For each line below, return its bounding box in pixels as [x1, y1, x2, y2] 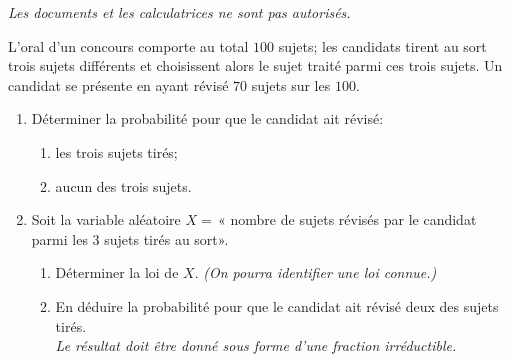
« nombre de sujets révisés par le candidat [218, 209, 477, 230]
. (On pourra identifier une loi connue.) [194, 262, 437, 283]
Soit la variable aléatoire [31, 209, 181, 230]
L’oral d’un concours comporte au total [8, 35, 249, 56]
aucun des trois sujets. [55, 175, 192, 196]
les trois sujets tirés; [55, 141, 178, 162]
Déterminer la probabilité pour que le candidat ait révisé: [31, 108, 384, 129]
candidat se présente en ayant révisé [8, 74, 229, 95]
